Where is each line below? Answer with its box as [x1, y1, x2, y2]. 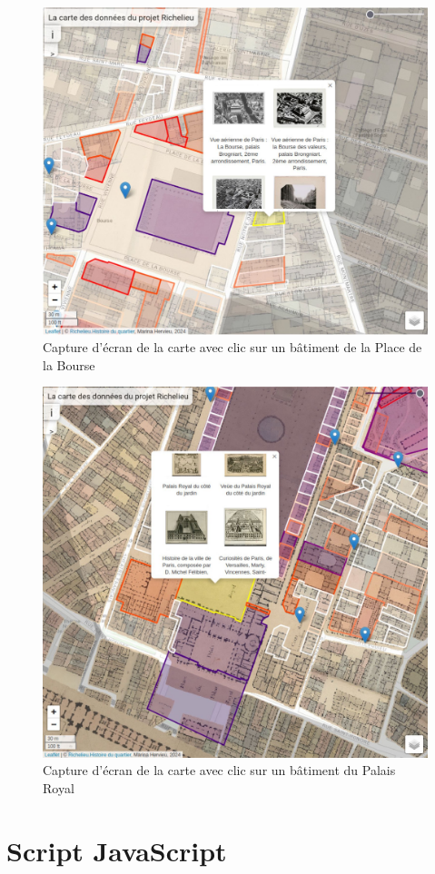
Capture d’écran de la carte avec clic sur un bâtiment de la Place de [43, 338, 422, 357]
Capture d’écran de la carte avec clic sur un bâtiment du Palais [43, 761, 396, 780]
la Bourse [43, 355, 95, 374]
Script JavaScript [6, 831, 227, 869]
